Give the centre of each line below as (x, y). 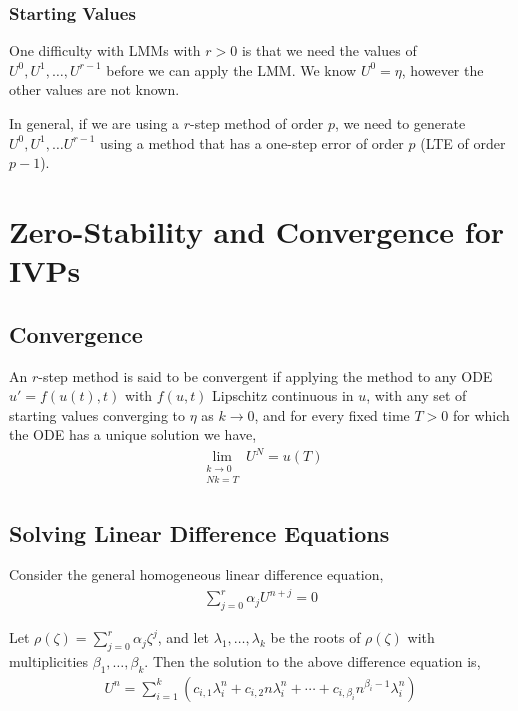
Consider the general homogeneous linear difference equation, (196, 574)
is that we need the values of (329, 50)
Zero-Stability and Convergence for (257, 230)
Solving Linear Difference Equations (199, 532)
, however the (442, 69)
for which (481, 414)
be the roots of (315, 637)
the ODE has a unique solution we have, (133, 434)
